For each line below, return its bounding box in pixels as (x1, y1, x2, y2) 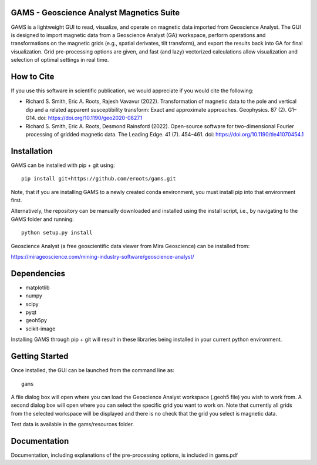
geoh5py (25, 317, 47, 324)
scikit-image (25, 325, 56, 332)
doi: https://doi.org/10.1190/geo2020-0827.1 (37, 115, 143, 122)
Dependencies (11, 268, 66, 279)
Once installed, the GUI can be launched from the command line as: (11, 367, 175, 374)
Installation (11, 146, 53, 156)
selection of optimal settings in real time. (11, 56, 109, 63)
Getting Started (11, 352, 69, 362)
